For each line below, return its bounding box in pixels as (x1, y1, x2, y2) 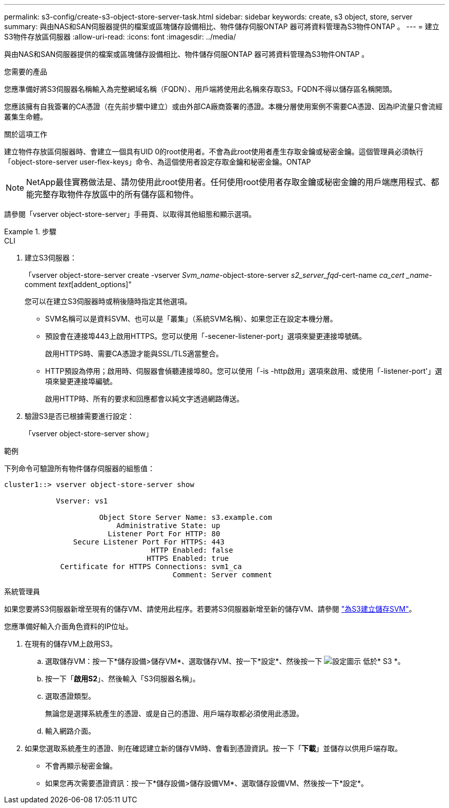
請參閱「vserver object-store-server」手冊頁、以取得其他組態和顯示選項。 (4, 210, 256, 218)
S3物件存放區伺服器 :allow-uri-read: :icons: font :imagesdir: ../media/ (4, 32, 236, 41)
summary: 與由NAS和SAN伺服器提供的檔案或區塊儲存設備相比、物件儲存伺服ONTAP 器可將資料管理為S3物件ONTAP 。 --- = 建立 (4, 22, 440, 31)
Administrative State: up (116, 521, 220, 530)
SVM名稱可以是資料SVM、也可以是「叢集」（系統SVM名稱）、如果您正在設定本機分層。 (45, 314, 337, 323)
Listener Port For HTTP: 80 (108, 530, 220, 538)
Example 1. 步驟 (4, 227, 56, 236)
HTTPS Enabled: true (147, 554, 229, 562)
